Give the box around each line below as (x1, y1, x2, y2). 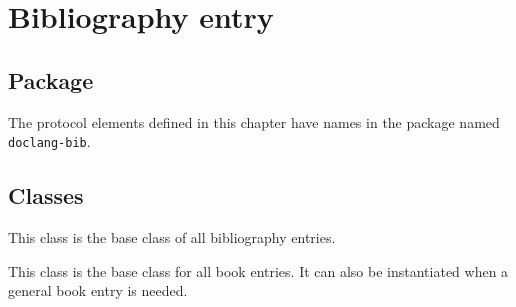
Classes (8, 180, 84, 211)
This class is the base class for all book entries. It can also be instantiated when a (8, 260, 509, 281)
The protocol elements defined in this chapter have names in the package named (8, 111, 500, 132)
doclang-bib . (8, 131, 91, 152)
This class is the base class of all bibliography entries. (8, 227, 336, 248)
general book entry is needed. (8, 280, 188, 301)
